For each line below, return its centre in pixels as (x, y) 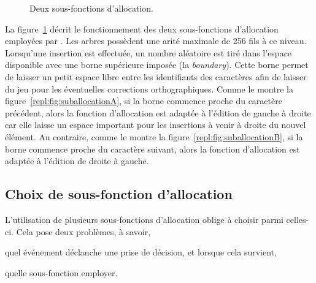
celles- (298, 219)
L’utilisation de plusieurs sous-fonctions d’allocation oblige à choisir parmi (144, 219)
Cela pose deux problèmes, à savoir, (83, 231)
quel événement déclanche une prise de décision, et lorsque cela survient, (141, 252)
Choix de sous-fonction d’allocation (119, 194)
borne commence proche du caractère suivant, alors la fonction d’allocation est (152, 149)
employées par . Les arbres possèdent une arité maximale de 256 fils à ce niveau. (156, 41)
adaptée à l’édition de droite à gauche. (77, 161)
